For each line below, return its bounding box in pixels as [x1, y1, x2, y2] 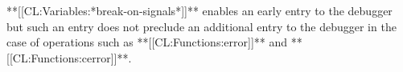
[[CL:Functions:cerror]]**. [6, 49, 132, 66]
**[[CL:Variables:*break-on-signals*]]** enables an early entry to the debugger [6, 2, 393, 18]
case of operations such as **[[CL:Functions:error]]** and [6, 34, 288, 50]
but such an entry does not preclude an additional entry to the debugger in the [6, 18, 397, 34]
